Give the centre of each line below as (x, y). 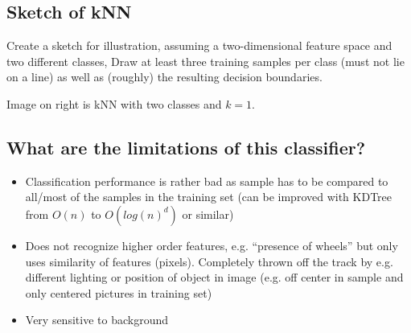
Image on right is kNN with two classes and (114, 103)
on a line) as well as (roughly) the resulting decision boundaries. (164, 77)
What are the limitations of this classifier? (186, 147)
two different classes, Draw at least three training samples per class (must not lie (205, 61)
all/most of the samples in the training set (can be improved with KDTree (209, 197)
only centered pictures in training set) (119, 292)
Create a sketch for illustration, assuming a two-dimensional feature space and (199, 45)
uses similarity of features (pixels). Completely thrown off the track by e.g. (209, 261)
